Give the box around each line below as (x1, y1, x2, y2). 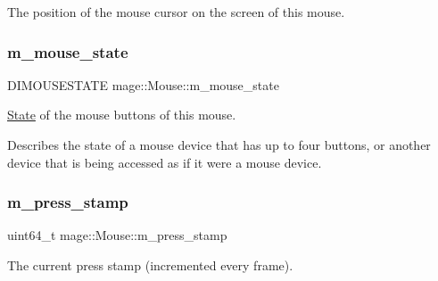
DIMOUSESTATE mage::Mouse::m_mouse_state (7, 75, 279, 94)
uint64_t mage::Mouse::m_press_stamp (7, 226, 227, 244)
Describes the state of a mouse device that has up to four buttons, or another (7, 136, 431, 153)
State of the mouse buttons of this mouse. (7, 105, 236, 124)
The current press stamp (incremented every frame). (7, 256, 293, 274)
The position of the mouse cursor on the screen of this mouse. (7, 3, 345, 21)
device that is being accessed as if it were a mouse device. (7, 153, 322, 171)
